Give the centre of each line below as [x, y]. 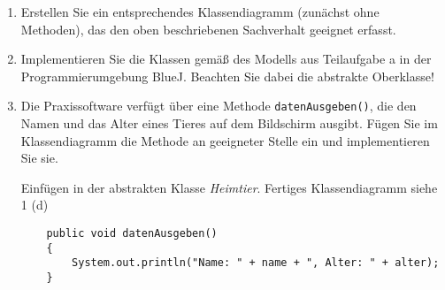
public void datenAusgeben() [132, 233]
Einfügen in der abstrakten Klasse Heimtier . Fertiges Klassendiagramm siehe [229, 187]
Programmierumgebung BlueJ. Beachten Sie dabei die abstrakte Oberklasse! [227, 76]
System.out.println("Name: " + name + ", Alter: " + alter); [256, 263]
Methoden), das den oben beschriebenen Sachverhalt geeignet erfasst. [208, 29]
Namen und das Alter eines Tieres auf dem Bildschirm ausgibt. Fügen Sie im [229, 123]
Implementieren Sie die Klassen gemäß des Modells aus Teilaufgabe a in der [226, 59]
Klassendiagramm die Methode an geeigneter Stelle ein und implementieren [225, 140]
